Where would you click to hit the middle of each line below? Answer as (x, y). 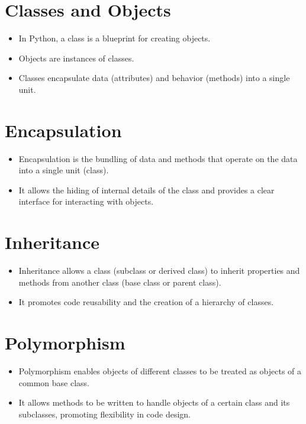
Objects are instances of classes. (76, 58)
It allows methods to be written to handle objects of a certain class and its (154, 402)
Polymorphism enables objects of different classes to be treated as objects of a (160, 371)
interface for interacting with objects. (86, 201)
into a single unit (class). (64, 170)
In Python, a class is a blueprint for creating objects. (115, 38)
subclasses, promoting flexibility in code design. (104, 414)
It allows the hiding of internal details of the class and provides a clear (146, 190)
